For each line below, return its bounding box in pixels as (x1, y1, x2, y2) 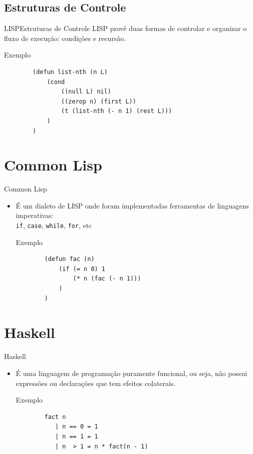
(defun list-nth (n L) (32, 68, 108, 75)
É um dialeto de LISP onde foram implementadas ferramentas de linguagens (15, 200, 250, 210)
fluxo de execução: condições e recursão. (4, 32, 126, 43)
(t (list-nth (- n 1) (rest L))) (61, 107, 172, 115)
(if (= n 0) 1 (58, 265, 105, 272)
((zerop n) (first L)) (61, 97, 136, 105)
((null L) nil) (61, 88, 111, 95)
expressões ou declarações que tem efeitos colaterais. (15, 377, 176, 388)
